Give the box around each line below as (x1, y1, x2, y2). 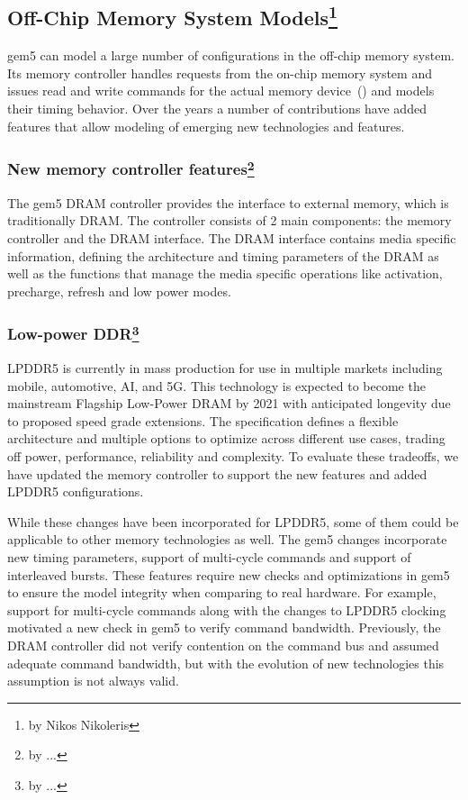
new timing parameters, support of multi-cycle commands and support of (7, 548, 411, 567)
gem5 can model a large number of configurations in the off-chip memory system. (7, 46, 454, 65)
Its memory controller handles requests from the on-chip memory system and (7, 63, 432, 82)
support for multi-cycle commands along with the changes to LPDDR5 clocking (7, 600, 446, 619)
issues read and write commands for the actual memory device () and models (7, 81, 435, 100)
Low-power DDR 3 (7, 321, 139, 345)
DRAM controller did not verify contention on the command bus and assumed (7, 635, 439, 654)
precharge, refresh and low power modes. (7, 281, 231, 300)
